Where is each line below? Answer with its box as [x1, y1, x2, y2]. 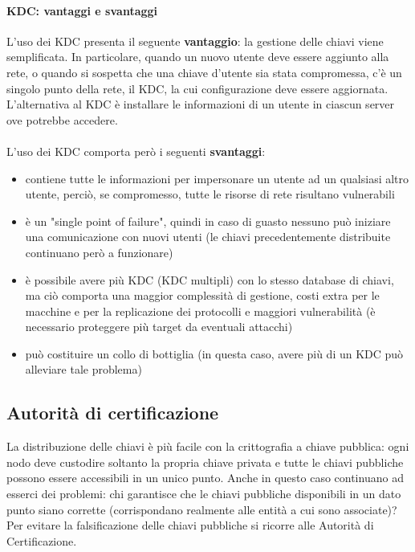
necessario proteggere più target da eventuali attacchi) [25, 318, 293, 335]
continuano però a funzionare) [25, 243, 173, 260]
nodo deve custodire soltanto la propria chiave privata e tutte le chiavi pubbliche [6, 453, 404, 470]
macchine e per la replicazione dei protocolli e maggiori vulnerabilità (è [25, 302, 376, 319]
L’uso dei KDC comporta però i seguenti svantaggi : [6, 142, 266, 159]
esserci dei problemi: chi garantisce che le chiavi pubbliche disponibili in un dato [6, 485, 401, 502]
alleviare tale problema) [25, 361, 142, 378]
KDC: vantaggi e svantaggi [6, 2, 158, 18]
